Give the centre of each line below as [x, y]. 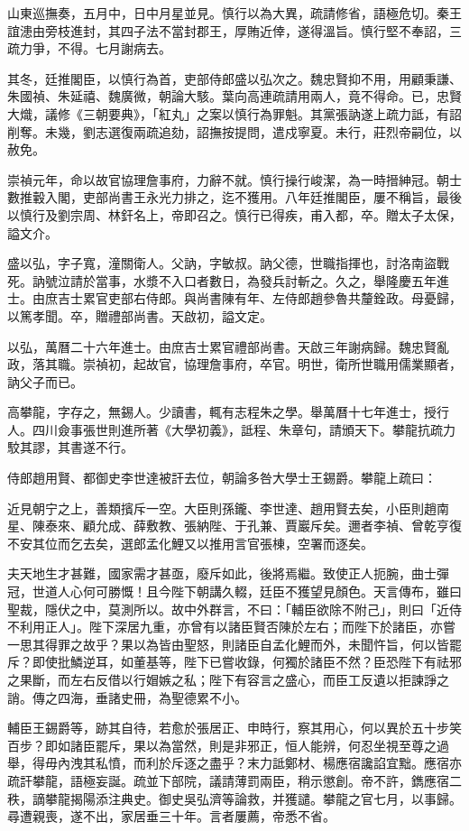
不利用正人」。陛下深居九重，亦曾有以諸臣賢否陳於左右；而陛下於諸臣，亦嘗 [231, 627]
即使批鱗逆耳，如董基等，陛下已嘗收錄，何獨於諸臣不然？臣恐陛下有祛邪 [247, 662]
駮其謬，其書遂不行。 [70, 447]
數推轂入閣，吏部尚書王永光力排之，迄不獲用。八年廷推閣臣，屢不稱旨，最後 [234, 197]
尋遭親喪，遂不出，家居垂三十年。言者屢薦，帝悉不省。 [171, 816]
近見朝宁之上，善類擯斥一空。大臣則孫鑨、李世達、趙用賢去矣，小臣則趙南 [228, 508]
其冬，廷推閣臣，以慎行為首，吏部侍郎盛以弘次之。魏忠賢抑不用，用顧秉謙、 [234, 78]
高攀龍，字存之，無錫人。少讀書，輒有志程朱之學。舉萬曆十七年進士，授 [222, 412]
